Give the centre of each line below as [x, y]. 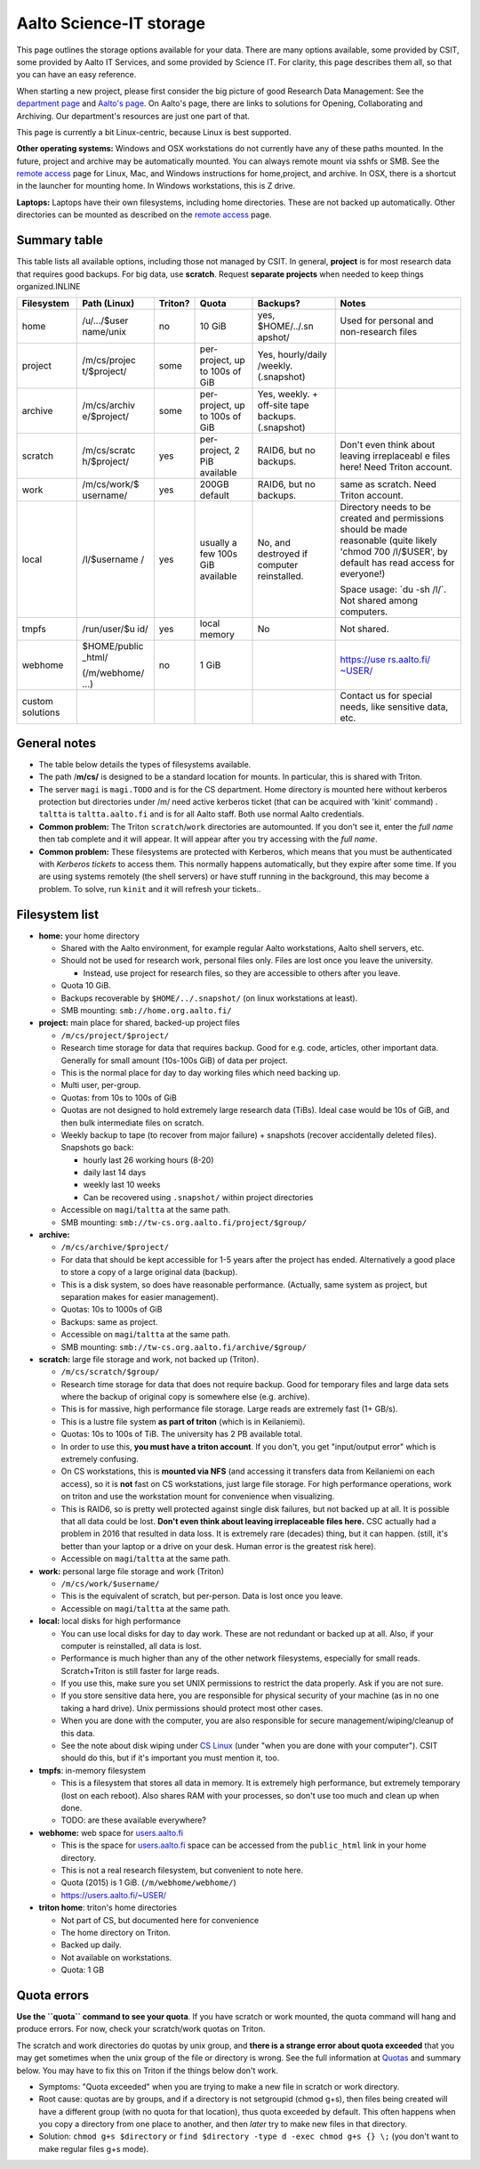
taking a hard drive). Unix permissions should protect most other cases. [192, 1708]
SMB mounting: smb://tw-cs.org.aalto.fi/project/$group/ [184, 1222]
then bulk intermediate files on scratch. [132, 1123]
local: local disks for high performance [110, 1621]
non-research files [379, 332]
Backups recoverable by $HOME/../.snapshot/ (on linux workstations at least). [209, 998]
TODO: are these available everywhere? [133, 1820]
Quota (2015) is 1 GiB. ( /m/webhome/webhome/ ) [149, 1882]
